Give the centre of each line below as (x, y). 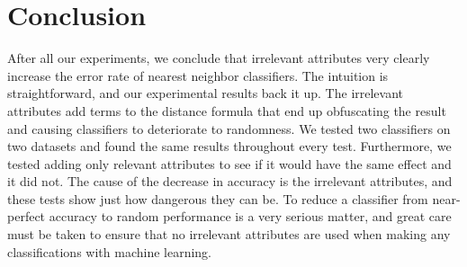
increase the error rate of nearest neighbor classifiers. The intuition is (198, 75)
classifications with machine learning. (109, 251)
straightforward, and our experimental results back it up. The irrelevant (206, 93)
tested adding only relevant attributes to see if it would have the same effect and (229, 163)
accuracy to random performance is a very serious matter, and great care (250, 216)
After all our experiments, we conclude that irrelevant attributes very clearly (219, 58)
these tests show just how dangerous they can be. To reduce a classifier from (218, 198)
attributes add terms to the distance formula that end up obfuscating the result (227, 110)
